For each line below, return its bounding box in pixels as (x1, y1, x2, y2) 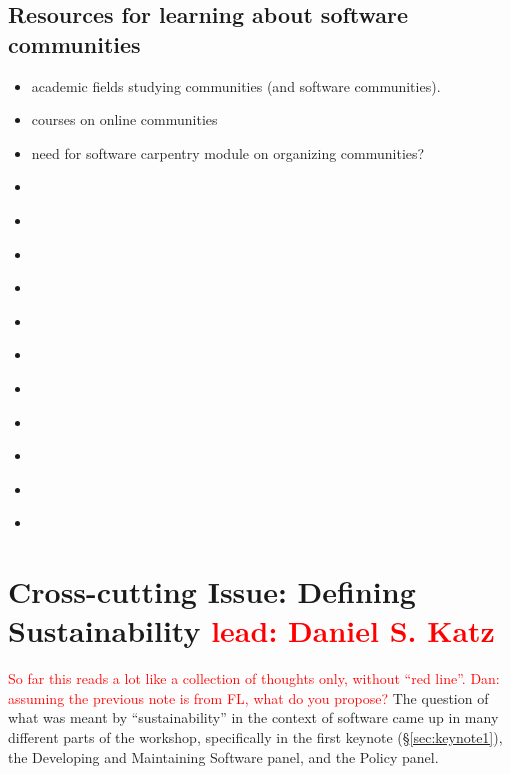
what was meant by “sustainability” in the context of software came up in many (8, 707, 499, 728)
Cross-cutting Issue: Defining (8, 571, 416, 612)
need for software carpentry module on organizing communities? (31, 142, 425, 163)
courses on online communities (31, 109, 218, 130)
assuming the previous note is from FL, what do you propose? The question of (8, 687, 489, 708)
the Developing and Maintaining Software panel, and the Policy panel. (8, 746, 439, 767)
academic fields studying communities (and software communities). (31, 75, 441, 96)
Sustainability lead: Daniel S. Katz (8, 610, 495, 651)
